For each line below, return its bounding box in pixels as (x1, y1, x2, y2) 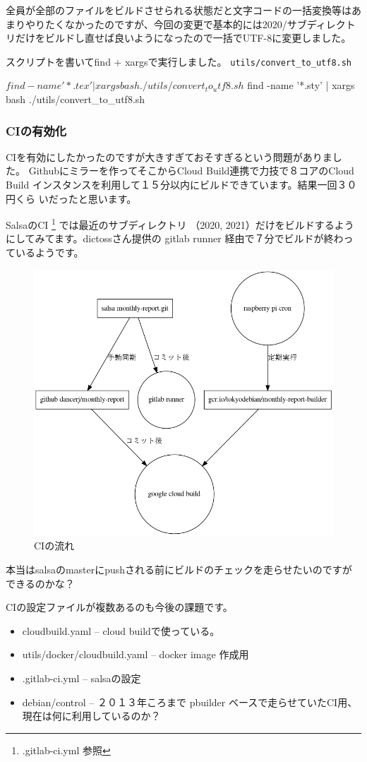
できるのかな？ (6, 576, 75, 590)
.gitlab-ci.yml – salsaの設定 (22, 671, 141, 685)
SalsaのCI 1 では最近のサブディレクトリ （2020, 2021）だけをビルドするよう (6, 215, 354, 232)
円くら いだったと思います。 (6, 191, 137, 206)
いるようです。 (15, 245, 84, 260)
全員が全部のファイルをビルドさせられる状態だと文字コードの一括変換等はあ (6, 3, 361, 17)
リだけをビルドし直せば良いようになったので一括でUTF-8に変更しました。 (6, 30, 351, 45)
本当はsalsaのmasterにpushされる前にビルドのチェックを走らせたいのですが (6, 562, 352, 577)
